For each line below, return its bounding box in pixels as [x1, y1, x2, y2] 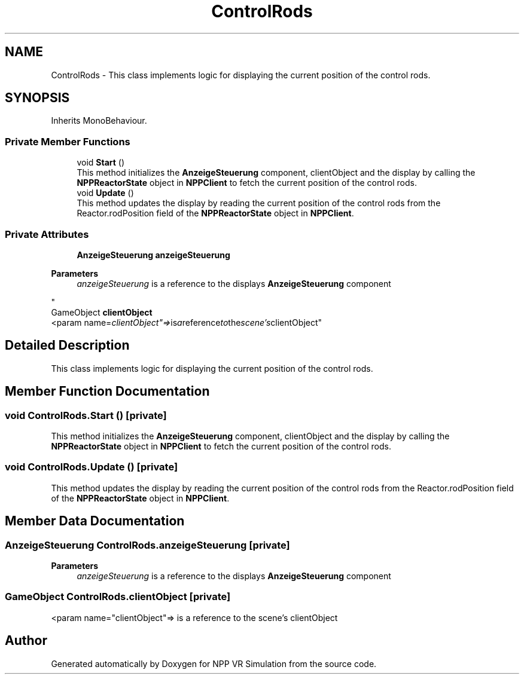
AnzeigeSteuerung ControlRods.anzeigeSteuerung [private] [5, 539, 290, 551]
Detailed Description [5, 338, 130, 353]
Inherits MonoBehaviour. [51, 115, 147, 126]
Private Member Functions [5, 135, 130, 148]
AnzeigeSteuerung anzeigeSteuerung [77, 249, 230, 260]
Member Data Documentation [5, 513, 185, 529]
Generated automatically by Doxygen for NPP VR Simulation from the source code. [51, 658, 377, 669]
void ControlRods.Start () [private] [5, 409, 167, 421]
